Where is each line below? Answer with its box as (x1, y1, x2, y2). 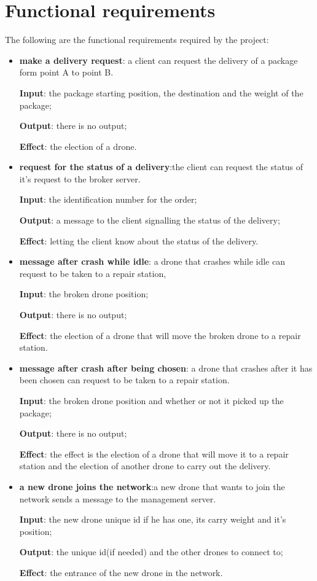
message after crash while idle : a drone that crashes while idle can (19, 255, 285, 268)
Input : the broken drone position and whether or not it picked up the (19, 394, 284, 407)
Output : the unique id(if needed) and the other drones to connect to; (19, 545, 283, 558)
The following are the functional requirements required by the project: (5, 33, 269, 46)
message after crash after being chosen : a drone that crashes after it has (19, 361, 313, 374)
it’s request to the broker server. (19, 172, 141, 185)
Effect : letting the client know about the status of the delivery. (19, 234, 259, 247)
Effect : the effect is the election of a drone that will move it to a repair (19, 447, 289, 460)
